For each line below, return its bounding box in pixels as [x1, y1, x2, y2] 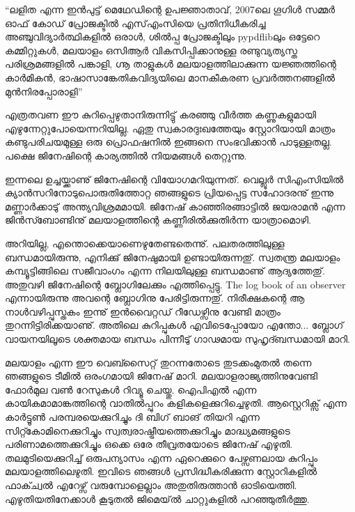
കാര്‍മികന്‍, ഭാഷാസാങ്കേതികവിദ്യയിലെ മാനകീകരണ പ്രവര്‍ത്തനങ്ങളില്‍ [5, 70, 336, 84]
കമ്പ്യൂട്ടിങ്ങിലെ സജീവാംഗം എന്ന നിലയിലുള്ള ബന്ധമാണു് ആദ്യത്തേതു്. [5, 263, 325, 278]
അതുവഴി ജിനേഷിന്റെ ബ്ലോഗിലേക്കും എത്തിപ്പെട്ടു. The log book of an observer [5, 277, 346, 291]
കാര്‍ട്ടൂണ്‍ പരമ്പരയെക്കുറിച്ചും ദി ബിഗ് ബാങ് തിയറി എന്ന [5, 410, 260, 424]
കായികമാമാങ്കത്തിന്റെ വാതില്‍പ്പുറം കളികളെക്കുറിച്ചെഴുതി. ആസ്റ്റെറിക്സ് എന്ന [5, 396, 347, 410]
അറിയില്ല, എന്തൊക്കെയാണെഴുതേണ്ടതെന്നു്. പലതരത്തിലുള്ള [5, 235, 285, 250]
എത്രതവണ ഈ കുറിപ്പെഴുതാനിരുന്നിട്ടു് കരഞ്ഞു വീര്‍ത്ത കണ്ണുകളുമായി [5, 107, 316, 122]
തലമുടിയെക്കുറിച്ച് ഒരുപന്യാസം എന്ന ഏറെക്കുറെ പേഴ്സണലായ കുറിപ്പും [5, 450, 318, 465]
